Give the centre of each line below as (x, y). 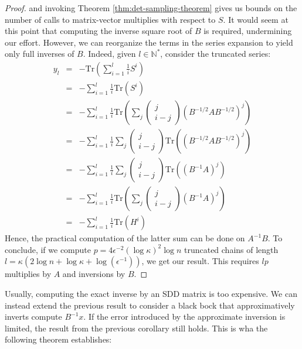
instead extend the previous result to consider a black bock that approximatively (150, 305)
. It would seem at (256, 19)
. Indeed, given (109, 54)
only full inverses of (40, 54)
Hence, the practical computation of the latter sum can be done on (125, 238)
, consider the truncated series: (216, 54)
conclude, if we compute (48, 249)
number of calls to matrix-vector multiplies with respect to (110, 19)
